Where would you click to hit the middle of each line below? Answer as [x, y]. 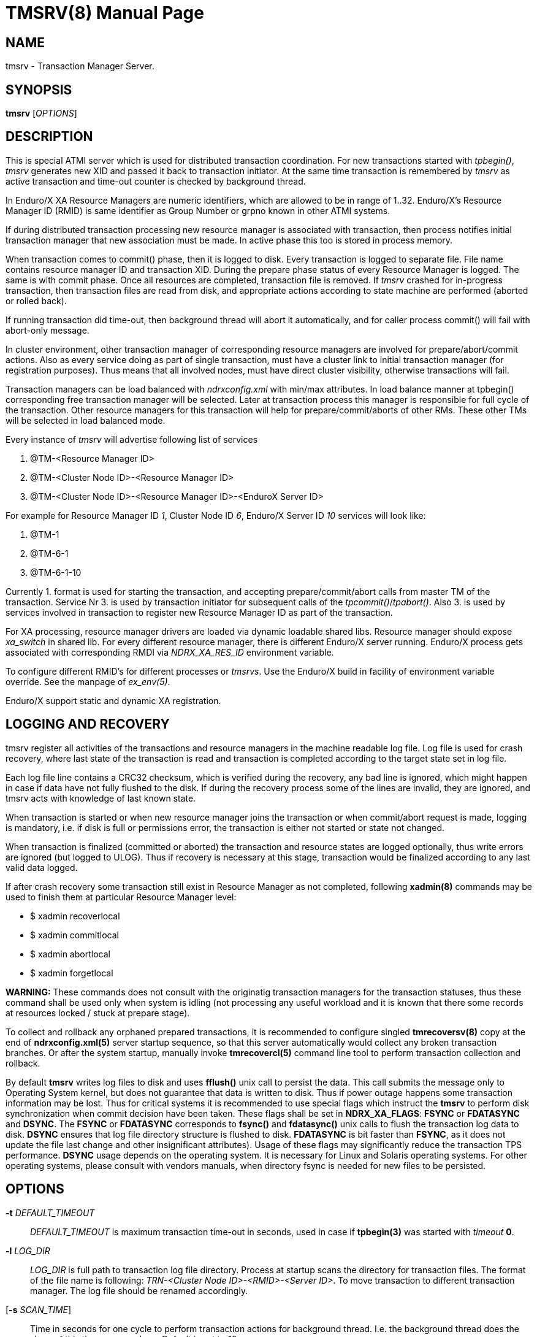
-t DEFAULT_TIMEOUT [50, 1212]
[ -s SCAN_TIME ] [39, 1309]
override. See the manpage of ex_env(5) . [88, 681]
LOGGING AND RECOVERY [88, 724]
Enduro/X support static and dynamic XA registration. [113, 700]
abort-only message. [48, 330]
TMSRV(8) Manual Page [105, 13]
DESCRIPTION [49, 137]
